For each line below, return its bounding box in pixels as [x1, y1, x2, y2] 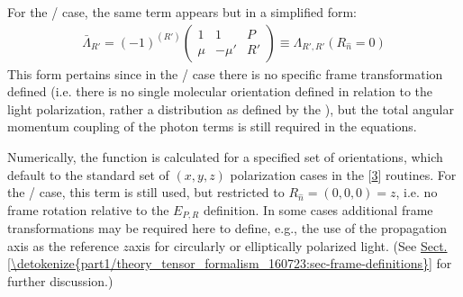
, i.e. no [395, 183, 438, 202]
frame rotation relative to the [7, 200, 169, 219]
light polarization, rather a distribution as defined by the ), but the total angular [7, 99, 454, 118]
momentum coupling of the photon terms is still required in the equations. [7, 117, 417, 136]
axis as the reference [7, 236, 119, 255]
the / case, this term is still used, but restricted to [7, 183, 285, 202]
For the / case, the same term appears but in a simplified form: [7, 3, 357, 21]
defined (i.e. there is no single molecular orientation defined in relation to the [7, 82, 433, 101]
